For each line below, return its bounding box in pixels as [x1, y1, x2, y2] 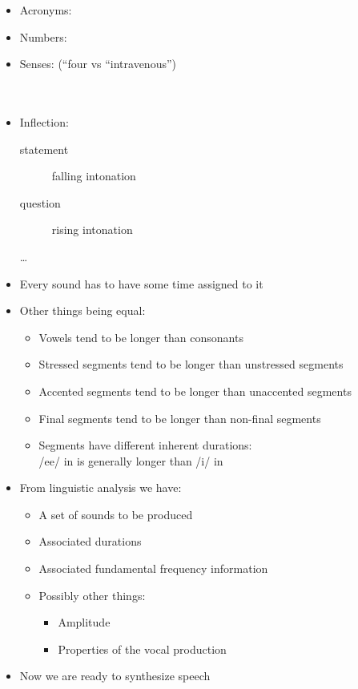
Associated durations [38, 533, 142, 550]
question [19, 194, 61, 211]
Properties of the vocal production [58, 640, 227, 657]
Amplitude [58, 614, 111, 631]
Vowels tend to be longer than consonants [38, 328, 243, 345]
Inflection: [19, 113, 69, 130]
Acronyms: [19, 2, 72, 18]
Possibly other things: [38, 586, 146, 603]
